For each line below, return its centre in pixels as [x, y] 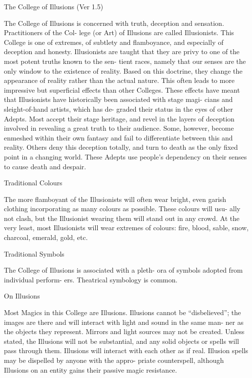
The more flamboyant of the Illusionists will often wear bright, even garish [115, 199]
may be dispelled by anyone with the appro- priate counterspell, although [114, 360]
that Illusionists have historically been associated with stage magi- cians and [118, 99]
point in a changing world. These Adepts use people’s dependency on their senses [126, 156]
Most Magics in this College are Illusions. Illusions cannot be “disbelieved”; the [123, 312]
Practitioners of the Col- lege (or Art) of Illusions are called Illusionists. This [119, 32]
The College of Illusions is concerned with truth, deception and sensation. [114, 23]
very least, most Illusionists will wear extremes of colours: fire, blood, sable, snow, [126, 228]
